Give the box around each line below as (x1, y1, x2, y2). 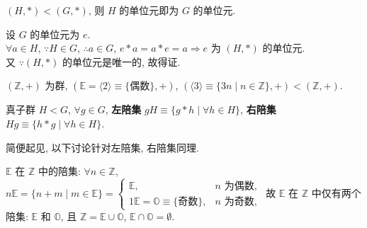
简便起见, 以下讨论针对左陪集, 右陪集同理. (6, 139, 199, 154)
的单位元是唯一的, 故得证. (62, 54, 181, 69)
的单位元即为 (119, 3, 179, 17)
